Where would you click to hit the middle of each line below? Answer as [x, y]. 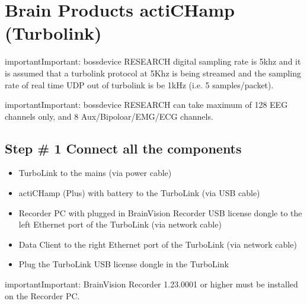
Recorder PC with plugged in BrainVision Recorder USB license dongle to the [160, 212]
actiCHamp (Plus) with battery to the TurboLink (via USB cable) [139, 193]
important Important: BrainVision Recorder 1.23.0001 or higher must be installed [151, 284]
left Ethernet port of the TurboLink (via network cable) [120, 224]
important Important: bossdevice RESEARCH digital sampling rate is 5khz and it [153, 61]
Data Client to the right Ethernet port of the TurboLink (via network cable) [158, 244]
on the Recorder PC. [42, 295]
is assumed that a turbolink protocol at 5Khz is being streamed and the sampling [153, 73]
